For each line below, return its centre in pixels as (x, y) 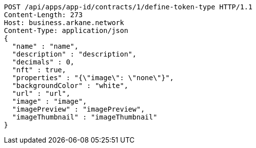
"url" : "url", (41, 93)
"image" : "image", (49, 101)
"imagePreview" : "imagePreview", (78, 109)
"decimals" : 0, (43, 62)
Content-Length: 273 (43, 15)
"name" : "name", (45, 46)
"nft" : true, (39, 70)
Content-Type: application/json (66, 30)
